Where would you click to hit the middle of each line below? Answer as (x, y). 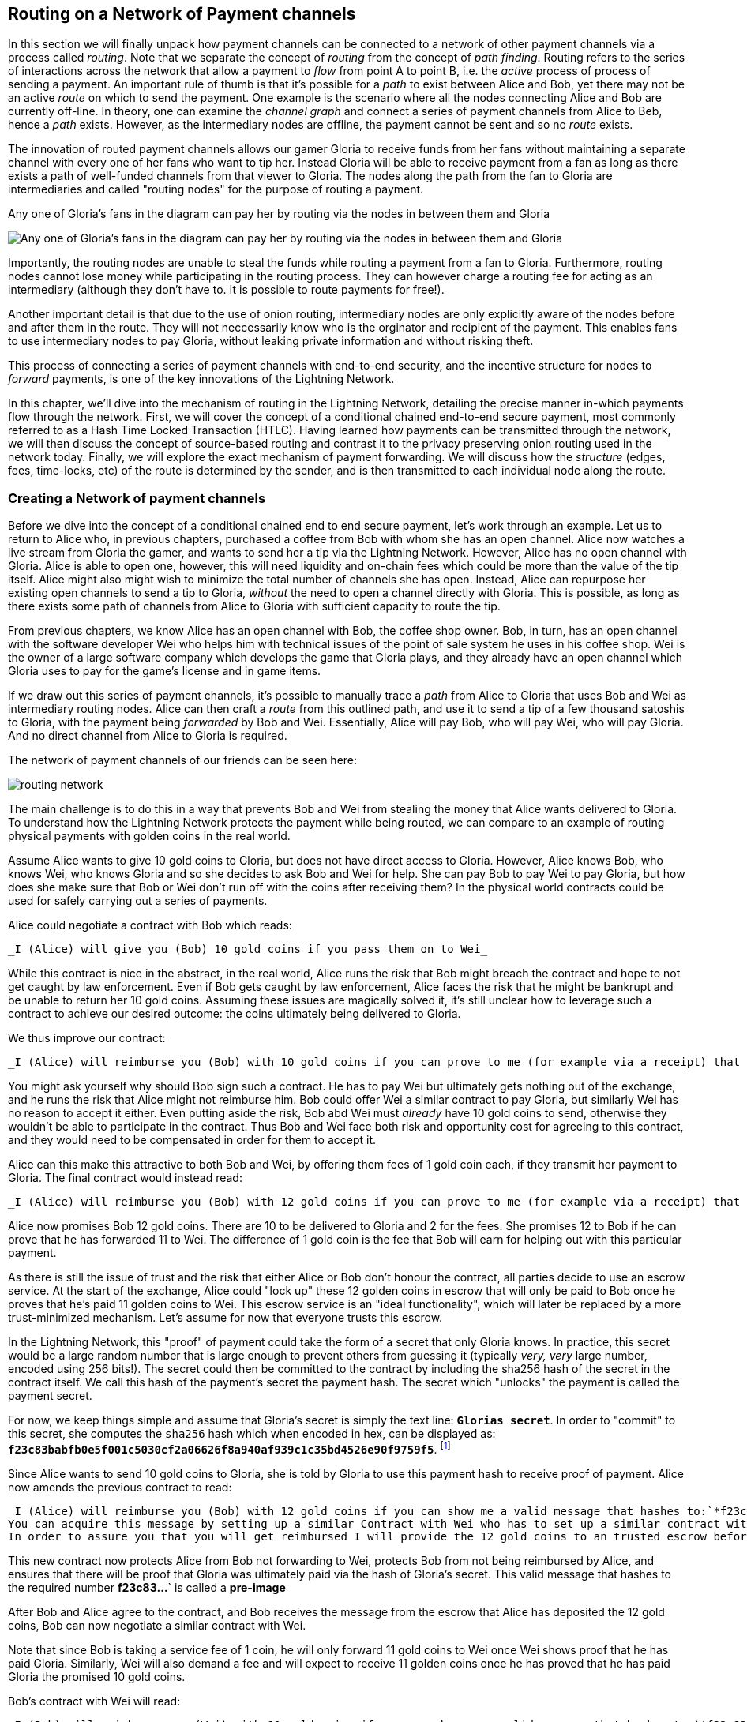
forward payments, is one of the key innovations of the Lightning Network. (201, 379)
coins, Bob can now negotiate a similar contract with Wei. (157, 1625)
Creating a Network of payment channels (137, 498)
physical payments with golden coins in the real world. (149, 836)
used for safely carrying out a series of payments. (138, 901)
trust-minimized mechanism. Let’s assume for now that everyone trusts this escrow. (225, 1318)
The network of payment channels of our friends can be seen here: (183, 760)
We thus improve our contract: (87, 1038)
